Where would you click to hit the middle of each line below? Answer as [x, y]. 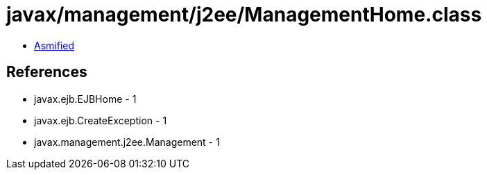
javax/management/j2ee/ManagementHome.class [244, 15]
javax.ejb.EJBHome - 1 [85, 99]
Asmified [54, 45]
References [47, 72]
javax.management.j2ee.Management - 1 [127, 142]
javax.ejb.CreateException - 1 [101, 120]
